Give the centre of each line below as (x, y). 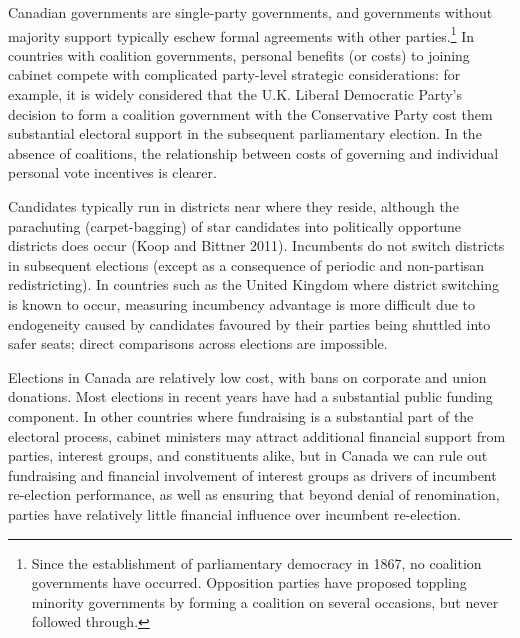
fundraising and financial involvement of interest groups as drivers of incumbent (252, 474)
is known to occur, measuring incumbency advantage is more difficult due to (241, 303)
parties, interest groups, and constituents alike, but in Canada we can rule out (248, 455)
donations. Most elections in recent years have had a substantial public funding (250, 396)
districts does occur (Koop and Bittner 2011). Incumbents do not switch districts (256, 245)
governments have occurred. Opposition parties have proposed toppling (249, 582)
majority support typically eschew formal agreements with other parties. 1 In (241, 34)
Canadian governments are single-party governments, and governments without (250, 12)
